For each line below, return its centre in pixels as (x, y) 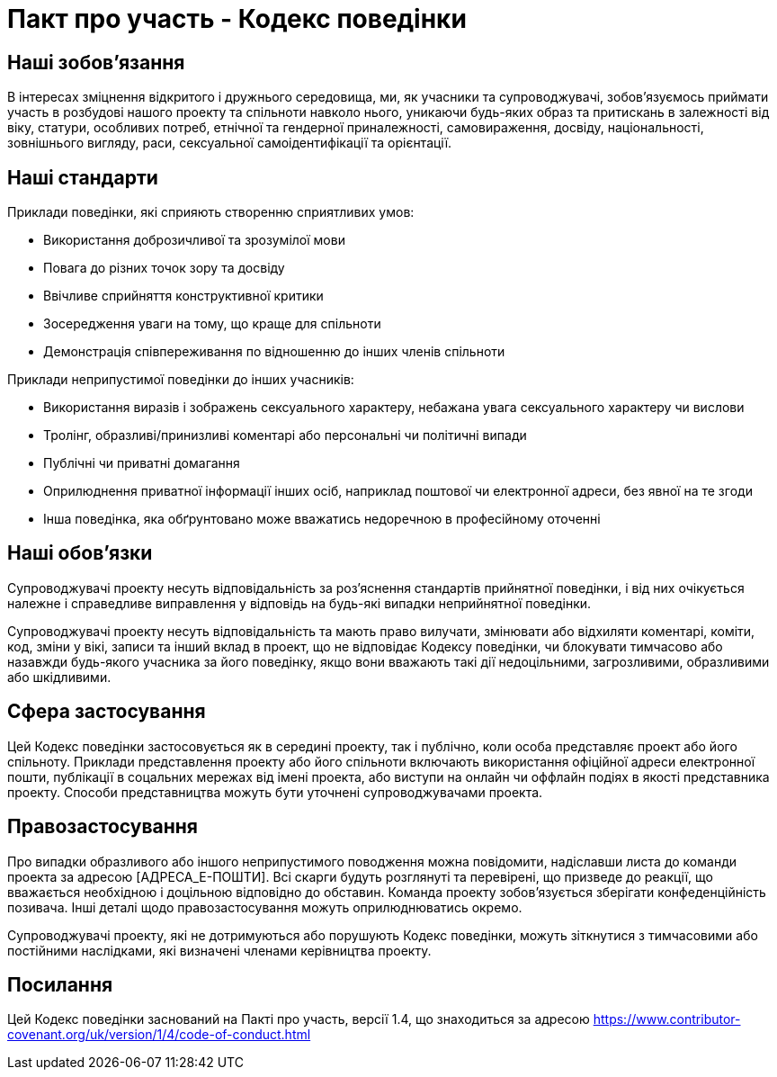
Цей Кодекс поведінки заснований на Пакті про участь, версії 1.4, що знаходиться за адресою (299, 1019)
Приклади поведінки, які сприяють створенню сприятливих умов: (211, 212)
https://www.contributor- (667, 1019)
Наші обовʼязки (80, 553)
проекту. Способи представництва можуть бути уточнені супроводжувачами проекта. (275, 792)
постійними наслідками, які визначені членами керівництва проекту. (219, 950)
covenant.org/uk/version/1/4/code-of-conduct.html (159, 1035)
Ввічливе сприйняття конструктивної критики (183, 296)
